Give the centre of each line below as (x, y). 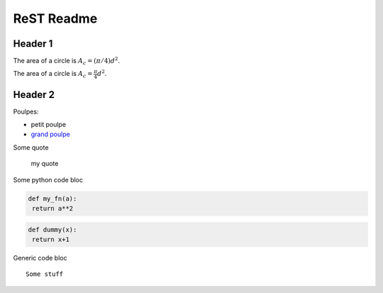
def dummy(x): (52, 230)
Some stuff (45, 274)
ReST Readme (55, 18)
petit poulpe (49, 125)
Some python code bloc (48, 179)
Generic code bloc (40, 258)
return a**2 (53, 208)
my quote (45, 164)
